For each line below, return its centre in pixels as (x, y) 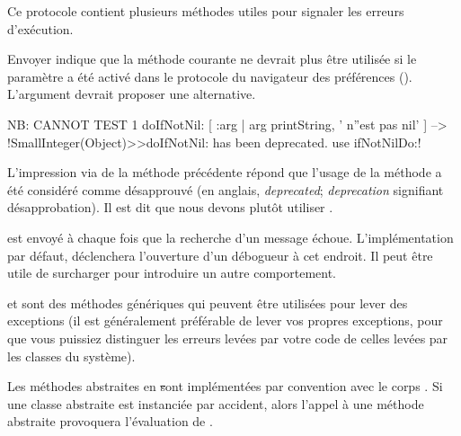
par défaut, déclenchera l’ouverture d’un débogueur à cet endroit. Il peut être (220, 255)
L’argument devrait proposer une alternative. (132, 94)
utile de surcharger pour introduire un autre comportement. (172, 273)
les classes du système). (71, 356)
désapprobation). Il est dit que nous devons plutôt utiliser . (170, 207)
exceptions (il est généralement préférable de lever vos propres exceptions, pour (225, 320)
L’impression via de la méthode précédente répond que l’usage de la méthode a (225, 172)
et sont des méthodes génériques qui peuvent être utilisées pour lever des (208, 303)
